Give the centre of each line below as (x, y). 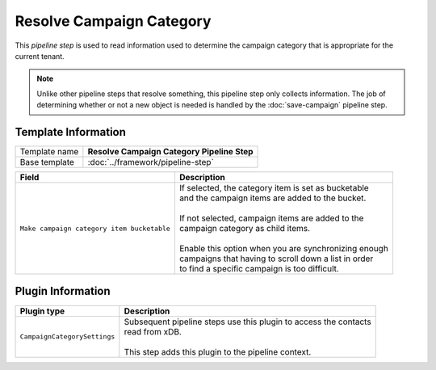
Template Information (71, 132)
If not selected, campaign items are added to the (271, 218)
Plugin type (42, 311)
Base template (47, 162)
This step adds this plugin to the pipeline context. (218, 351)
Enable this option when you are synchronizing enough (284, 249)
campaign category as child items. (245, 229)
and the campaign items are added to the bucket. (272, 198)
